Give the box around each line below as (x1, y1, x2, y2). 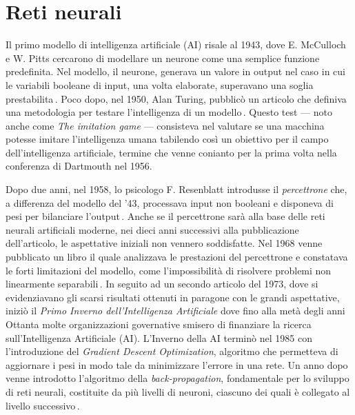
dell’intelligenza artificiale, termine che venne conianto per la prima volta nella (6, 145, 337, 159)
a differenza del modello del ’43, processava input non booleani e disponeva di (6, 195, 334, 210)
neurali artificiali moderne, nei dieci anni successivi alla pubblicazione (6, 222, 299, 236)
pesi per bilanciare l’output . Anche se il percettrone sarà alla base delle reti (6, 209, 325, 223)
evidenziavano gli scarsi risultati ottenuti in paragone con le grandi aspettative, (6, 290, 340, 304)
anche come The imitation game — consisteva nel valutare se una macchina (6, 118, 325, 132)
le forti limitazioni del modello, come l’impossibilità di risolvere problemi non (6, 263, 332, 277)
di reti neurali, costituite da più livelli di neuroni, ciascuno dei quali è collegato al (6, 384, 350, 398)
